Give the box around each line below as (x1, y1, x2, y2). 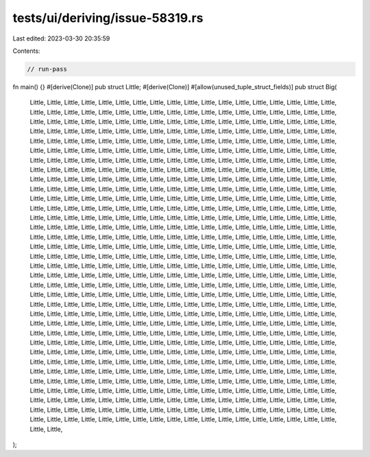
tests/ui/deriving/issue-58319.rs (12, 10, 203, 25)
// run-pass (27, 65, 68, 73)
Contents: (12, 47, 40, 55)
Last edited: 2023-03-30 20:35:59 (12, 34, 110, 43)
